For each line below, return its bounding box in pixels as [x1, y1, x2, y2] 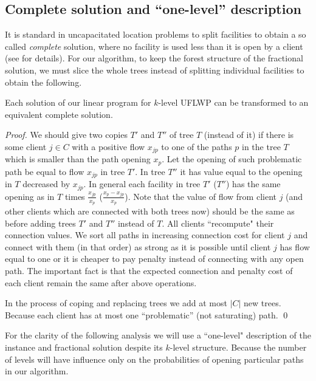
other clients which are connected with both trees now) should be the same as [5, 205, 295, 217]
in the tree [242, 140, 281, 153]
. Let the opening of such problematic [162, 153, 302, 165]
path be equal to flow [5, 165, 84, 177]
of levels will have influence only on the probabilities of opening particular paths [5, 352, 304, 365]
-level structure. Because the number [170, 340, 307, 353]
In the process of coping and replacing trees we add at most [5, 297, 227, 309]
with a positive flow [72, 140, 145, 153]
